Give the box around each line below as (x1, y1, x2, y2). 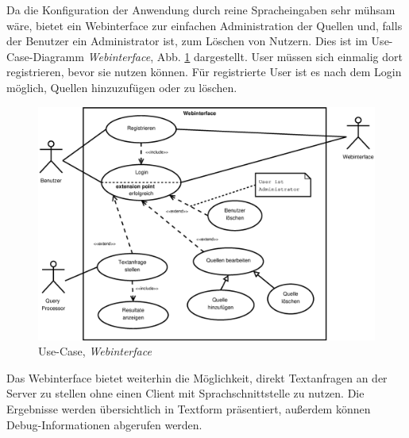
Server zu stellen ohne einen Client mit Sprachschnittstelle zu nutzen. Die (6, 385, 365, 401)
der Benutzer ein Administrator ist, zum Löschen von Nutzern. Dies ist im (6, 33, 368, 49)
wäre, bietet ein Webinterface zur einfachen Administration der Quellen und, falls (6, 17, 403, 33)
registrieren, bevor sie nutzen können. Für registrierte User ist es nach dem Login (6, 63, 402, 80)
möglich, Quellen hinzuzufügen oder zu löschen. (6, 79, 237, 95)
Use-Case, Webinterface (38, 343, 152, 359)
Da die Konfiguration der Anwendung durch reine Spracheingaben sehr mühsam (6, 2, 395, 17)
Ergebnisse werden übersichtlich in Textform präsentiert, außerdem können (6, 400, 371, 417)
